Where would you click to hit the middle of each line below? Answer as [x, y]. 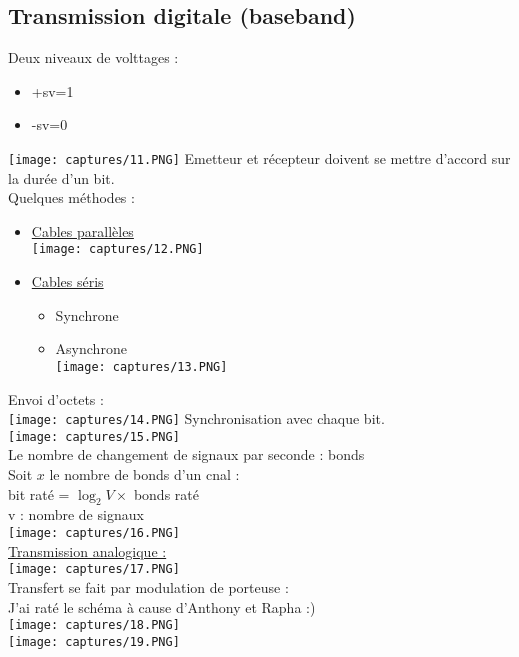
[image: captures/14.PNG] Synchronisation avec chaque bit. [196, 418]
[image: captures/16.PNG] [94, 533]
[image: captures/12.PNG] [117, 249]
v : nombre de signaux [76, 514]
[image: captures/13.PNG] [141, 366]
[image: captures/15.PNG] [94, 436]
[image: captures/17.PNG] [94, 569]
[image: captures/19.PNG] [94, 641]
